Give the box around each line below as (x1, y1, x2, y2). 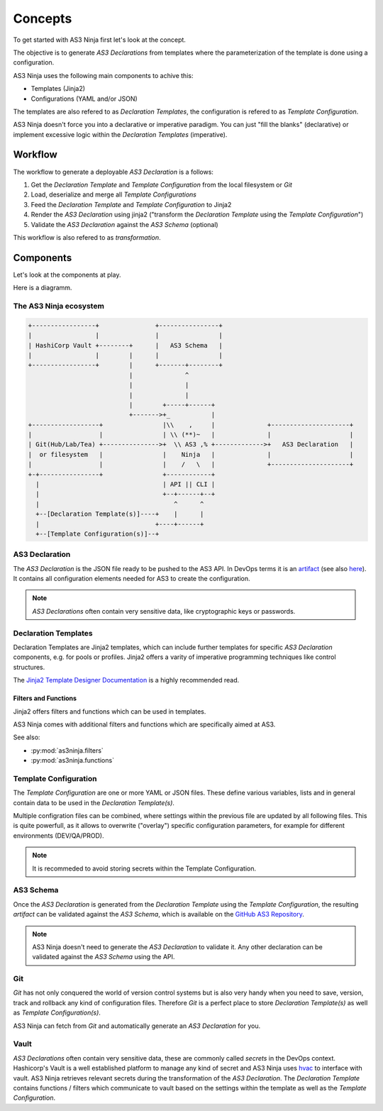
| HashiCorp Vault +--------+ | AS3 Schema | (28, 341, 223, 349)
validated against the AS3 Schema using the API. (32, 953, 175, 961)
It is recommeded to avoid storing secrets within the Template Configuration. (32, 864, 257, 873)
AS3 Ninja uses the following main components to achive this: (13, 71, 194, 79)
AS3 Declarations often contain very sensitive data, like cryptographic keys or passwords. (32, 607, 296, 615)
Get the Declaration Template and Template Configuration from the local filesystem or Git (30, 180, 292, 189)
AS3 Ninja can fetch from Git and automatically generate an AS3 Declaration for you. (13, 1022, 261, 1030)
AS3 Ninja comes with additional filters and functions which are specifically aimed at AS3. (13, 720, 276, 729)
